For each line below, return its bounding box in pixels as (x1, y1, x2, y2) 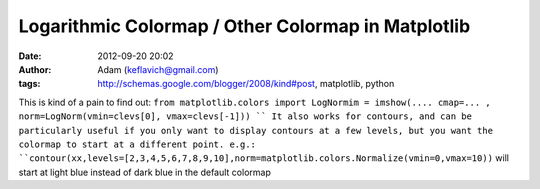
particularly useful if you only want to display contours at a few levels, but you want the (18, 125, 494, 136)
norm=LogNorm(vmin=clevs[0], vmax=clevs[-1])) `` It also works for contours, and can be (18, 111, 472, 122)
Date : (18, 50, 42, 62)
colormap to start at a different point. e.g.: (18, 138, 257, 150)
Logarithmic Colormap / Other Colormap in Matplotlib (18, 15, 471, 37)
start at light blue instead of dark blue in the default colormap (18, 166, 272, 178)
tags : (18, 78, 41, 90)
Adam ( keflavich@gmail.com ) (97, 63, 219, 75)
